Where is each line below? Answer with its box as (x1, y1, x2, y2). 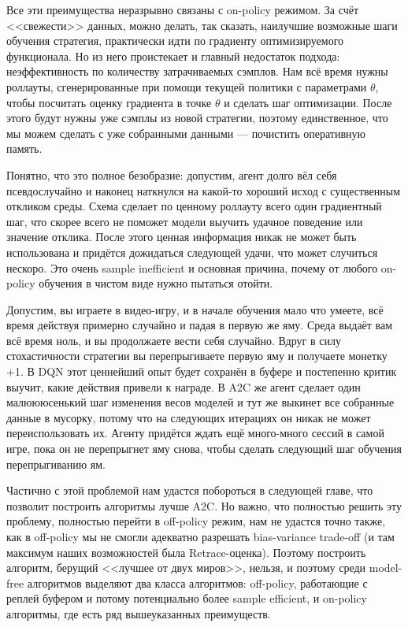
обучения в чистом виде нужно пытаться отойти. (39, 275, 273, 291)
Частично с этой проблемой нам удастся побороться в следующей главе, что (6, 482, 373, 499)
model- (369, 559, 402, 576)
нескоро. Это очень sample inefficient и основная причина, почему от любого (6, 259, 378, 276)
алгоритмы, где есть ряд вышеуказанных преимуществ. (6, 605, 271, 621)
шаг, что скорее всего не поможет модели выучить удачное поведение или (6, 213, 363, 229)
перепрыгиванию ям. (6, 455, 106, 472)
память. (6, 140, 43, 157)
